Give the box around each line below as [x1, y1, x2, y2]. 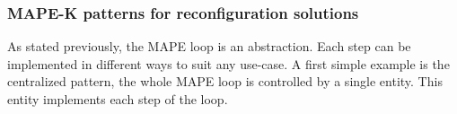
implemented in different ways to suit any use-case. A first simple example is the [7, 54, 450, 73]
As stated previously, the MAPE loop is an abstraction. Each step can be [7, 37, 411, 56]
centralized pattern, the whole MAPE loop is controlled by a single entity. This [7, 72, 443, 91]
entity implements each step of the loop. [7, 90, 228, 108]
